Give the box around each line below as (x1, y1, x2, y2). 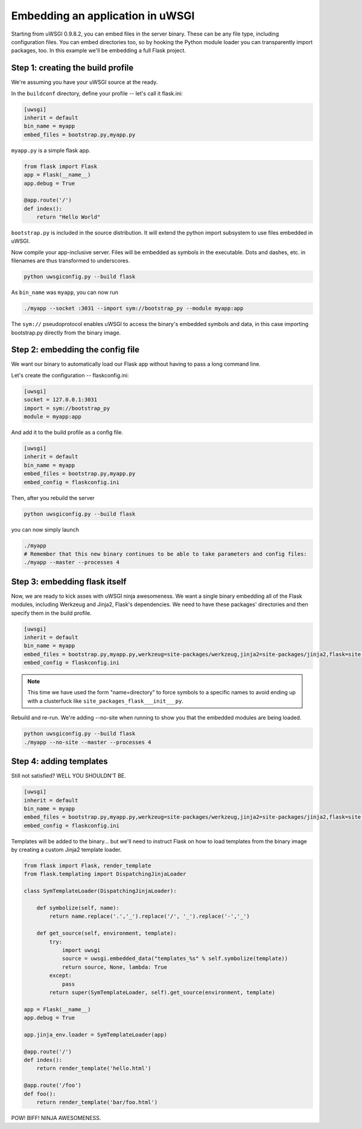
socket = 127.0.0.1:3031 (24, 396, 98, 403)
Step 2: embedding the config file (11, 345, 140, 355)
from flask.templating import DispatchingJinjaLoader (24, 871, 186, 878)
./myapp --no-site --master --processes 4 (24, 738, 151, 746)
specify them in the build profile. (11, 609, 92, 616)
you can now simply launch (11, 526, 80, 533)
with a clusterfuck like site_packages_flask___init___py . (27, 697, 184, 705)
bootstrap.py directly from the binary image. (11, 329, 121, 336)
